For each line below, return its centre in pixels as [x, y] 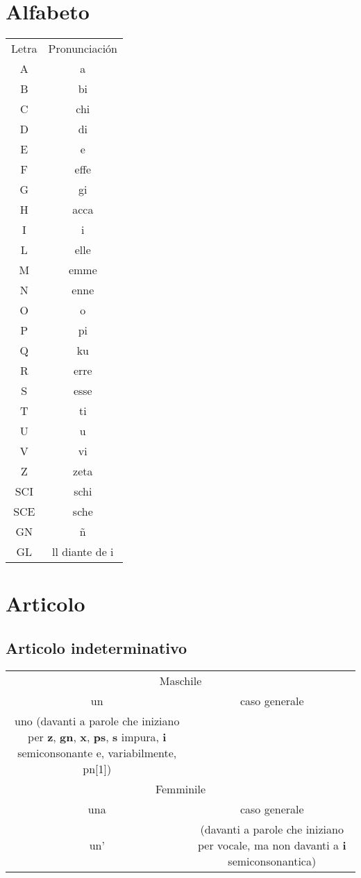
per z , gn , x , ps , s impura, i [97, 736]
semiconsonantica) [272, 861]
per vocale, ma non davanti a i [272, 845]
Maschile [180, 680]
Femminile [180, 788]
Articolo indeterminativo [96, 647]
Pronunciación [83, 49]
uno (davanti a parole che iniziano [97, 720]
